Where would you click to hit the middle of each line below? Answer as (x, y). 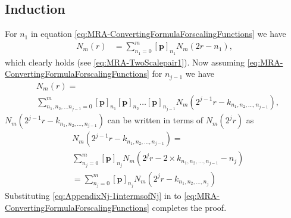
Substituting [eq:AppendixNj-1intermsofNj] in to (93, 196)
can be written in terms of (155, 120)
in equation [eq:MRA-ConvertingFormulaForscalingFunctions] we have (158, 34)
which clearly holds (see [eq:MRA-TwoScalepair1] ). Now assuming (125, 62)
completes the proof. (189, 207)
